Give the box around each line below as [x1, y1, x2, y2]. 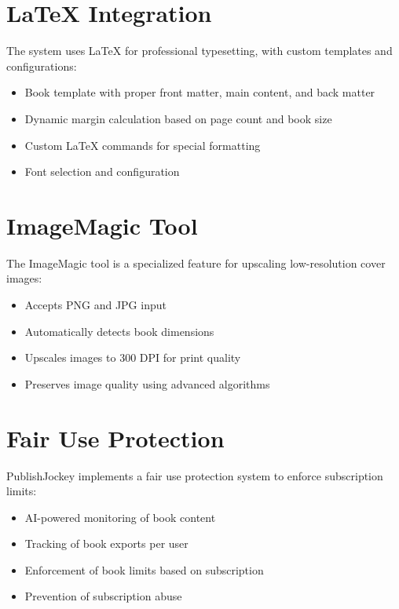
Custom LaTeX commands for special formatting [24, 137, 261, 153]
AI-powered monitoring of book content [24, 509, 216, 525]
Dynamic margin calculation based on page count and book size [24, 110, 332, 126]
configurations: [6, 57, 77, 74]
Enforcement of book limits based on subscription [24, 561, 264, 578]
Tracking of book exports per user [24, 535, 189, 552]
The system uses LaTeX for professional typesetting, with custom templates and [6, 42, 393, 59]
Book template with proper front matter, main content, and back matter [24, 84, 375, 100]
